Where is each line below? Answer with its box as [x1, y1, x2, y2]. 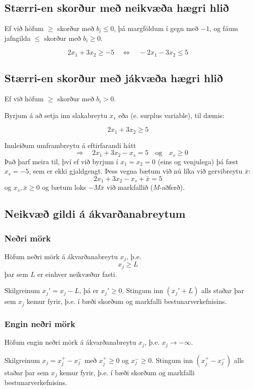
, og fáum [209, 23, 238, 33]
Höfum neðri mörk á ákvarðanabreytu [4, 251, 118, 261]
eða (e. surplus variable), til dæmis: [118, 110, 225, 120]
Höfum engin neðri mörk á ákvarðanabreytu [4, 337, 136, 347]
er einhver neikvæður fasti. [37, 269, 117, 279]
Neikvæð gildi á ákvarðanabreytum [4, 206, 186, 221]
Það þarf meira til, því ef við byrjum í [4, 156, 118, 166]
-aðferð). [159, 182, 185, 192]
